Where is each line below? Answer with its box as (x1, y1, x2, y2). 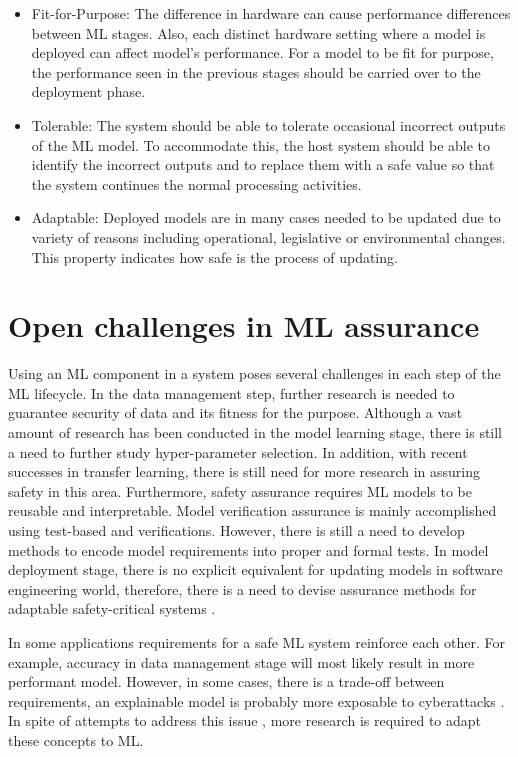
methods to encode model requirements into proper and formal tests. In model (8, 539, 489, 560)
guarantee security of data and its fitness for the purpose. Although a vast (8, 402, 463, 423)
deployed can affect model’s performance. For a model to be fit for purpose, (31, 42, 494, 63)
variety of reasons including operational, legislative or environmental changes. (31, 226, 506, 247)
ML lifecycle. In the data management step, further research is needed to (8, 382, 455, 403)
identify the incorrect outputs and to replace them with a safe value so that (31, 154, 495, 175)
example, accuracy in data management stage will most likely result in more (8, 651, 475, 672)
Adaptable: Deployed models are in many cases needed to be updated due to (31, 207, 501, 228)
